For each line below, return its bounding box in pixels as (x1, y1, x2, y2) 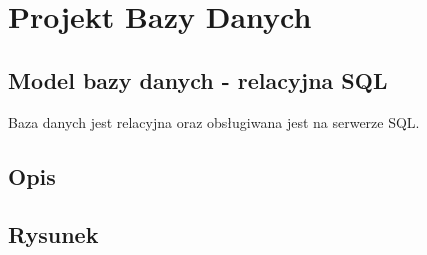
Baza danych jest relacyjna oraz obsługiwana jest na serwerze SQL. (8, 111, 420, 132)
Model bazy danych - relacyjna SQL (8, 64, 388, 95)
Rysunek (8, 219, 99, 250)
